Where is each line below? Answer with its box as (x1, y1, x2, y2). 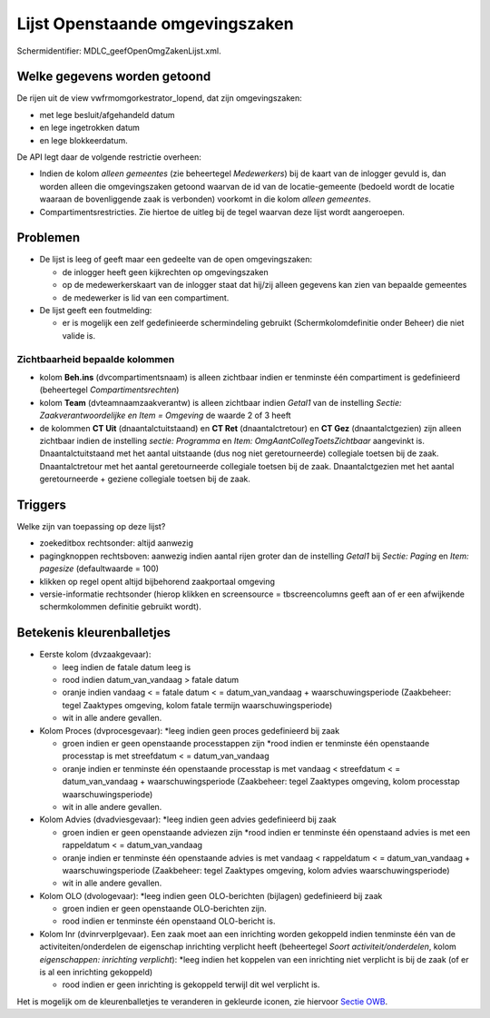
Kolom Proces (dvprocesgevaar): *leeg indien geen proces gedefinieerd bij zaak (39, 725, 340, 736)
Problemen (16, 230, 81, 245)
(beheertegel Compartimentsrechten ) (39, 384, 180, 395)
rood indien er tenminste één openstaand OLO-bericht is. (62, 915, 276, 926)
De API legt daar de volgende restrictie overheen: (16, 152, 201, 163)
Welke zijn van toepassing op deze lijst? (16, 521, 166, 531)
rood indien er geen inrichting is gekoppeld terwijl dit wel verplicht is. (62, 979, 320, 990)
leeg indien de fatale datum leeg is (62, 661, 191, 672)
